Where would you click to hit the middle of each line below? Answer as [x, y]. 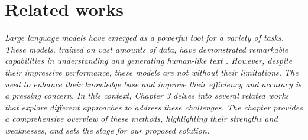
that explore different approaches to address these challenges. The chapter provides [154, 107]
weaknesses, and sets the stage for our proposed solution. [107, 130]
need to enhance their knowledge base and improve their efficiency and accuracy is [153, 84]
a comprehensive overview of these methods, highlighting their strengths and [141, 118]
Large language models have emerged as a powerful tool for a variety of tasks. [145, 38]
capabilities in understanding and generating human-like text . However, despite [149, 61]
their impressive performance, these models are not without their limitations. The [152, 72]
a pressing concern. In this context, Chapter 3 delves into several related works [147, 95]
